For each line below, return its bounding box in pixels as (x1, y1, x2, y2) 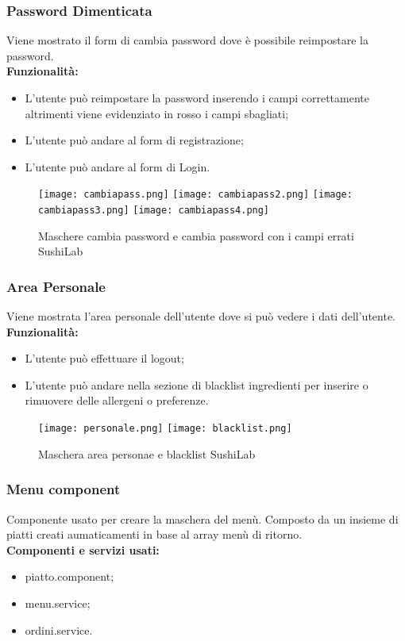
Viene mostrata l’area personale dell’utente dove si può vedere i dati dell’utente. (6, 308, 395, 324)
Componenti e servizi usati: (6, 541, 160, 558)
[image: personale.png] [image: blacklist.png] (38, 423, 292, 435)
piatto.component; (25, 568, 114, 585)
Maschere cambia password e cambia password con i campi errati (38, 227, 354, 244)
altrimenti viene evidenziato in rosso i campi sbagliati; (25, 105, 289, 121)
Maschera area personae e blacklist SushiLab (38, 445, 256, 462)
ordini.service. (25, 621, 93, 638)
